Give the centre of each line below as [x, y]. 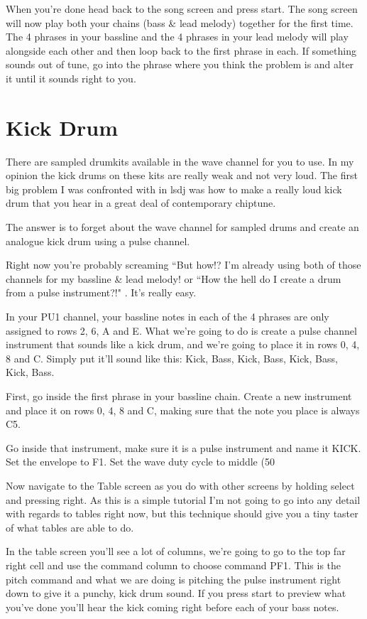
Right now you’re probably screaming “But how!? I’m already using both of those [183, 265]
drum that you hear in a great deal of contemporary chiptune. [141, 203]
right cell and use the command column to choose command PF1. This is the [174, 565]
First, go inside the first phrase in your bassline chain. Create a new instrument [179, 396]
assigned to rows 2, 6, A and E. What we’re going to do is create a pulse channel [181, 330]
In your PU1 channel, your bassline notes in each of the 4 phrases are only [168, 317]
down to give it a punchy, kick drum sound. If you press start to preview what [176, 593]
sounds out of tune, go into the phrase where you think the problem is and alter [180, 64]
